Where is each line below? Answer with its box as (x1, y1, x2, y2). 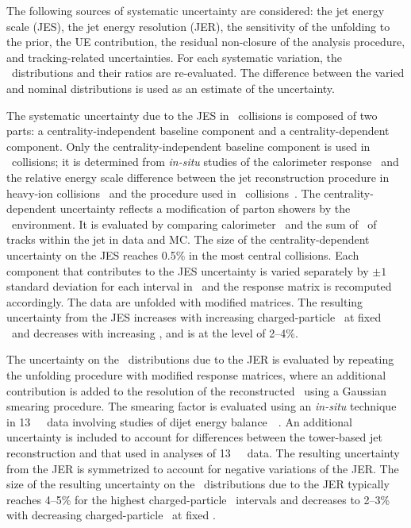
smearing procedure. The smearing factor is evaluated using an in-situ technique (6, 398, 397, 414)
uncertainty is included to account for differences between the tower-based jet (6, 429, 383, 445)
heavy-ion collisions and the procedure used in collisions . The (6, 184, 321, 201)
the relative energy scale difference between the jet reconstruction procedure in (6, 168, 390, 185)
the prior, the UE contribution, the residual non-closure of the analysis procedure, (6, 33, 405, 50)
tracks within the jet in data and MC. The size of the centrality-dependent (6, 231, 370, 248)
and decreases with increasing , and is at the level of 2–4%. (11, 324, 298, 341)
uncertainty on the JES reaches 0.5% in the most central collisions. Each (6, 246, 359, 263)
